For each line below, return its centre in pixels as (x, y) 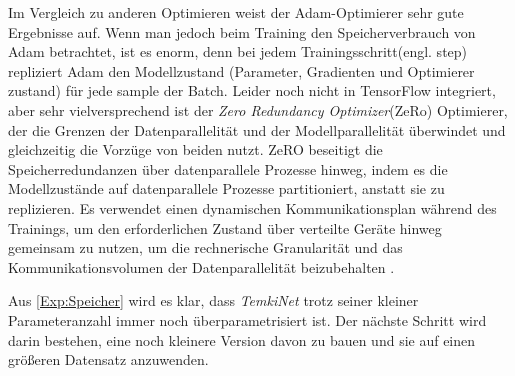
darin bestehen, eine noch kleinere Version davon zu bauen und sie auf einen (242, 339)
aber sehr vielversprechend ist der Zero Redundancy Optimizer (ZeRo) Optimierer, (258, 109)
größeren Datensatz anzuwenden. (108, 359)
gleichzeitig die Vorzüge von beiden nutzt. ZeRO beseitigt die (195, 149)
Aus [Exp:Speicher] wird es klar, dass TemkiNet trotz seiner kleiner (213, 300)
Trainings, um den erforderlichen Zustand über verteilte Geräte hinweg (225, 227)
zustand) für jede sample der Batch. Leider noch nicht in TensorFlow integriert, (252, 90)
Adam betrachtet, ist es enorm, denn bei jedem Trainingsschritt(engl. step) (238, 51)
